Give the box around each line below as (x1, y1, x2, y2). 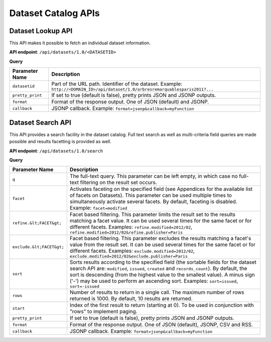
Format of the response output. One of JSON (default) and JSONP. (51, 98, 209, 105)
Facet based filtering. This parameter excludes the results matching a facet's (69, 235, 251, 242)
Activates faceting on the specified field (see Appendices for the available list (69, 186, 253, 193)
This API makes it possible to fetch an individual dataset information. (9, 40, 151, 46)
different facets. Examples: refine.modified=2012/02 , (69, 223, 193, 231)
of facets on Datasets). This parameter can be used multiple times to (69, 192, 232, 199)
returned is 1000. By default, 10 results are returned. (69, 295, 193, 302)
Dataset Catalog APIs (9, 8, 100, 19)
